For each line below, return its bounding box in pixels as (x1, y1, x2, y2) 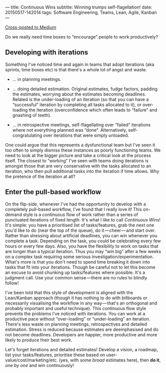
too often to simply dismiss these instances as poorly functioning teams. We (5, 147, 161, 153)
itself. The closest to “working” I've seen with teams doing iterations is (5, 158, 149, 163)
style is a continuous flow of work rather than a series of (23, 212, 138, 217)
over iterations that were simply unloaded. (43, 132, 129, 138)
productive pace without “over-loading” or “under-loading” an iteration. (5, 316, 151, 321)
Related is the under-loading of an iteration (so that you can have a (12, 96, 149, 102)
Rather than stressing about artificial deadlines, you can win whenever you (5, 232, 158, 238)
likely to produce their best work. (5, 337, 73, 343)
